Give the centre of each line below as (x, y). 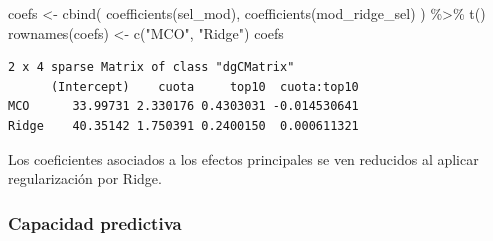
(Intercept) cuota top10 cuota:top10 (204, 86)
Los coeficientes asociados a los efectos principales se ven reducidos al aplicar (243, 158)
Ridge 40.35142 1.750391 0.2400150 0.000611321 (183, 125)
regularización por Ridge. (85, 178)
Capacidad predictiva (95, 222)
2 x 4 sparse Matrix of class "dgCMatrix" (151, 67)
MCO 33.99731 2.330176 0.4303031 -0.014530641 (183, 106)
